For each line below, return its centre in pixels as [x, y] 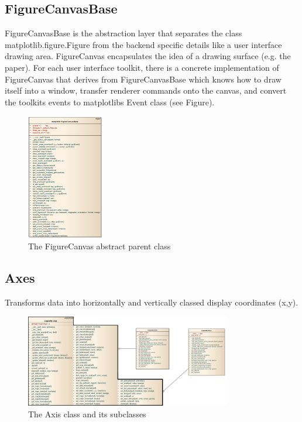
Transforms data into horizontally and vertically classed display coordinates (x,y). [152, 302]
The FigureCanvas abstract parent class [99, 246]
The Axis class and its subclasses [87, 414]
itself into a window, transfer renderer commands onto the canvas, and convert [146, 90]
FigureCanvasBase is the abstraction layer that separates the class [123, 33]
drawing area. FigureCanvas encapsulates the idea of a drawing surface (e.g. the [148, 56]
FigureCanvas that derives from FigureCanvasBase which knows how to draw [143, 79]
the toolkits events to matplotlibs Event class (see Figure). [110, 102]
